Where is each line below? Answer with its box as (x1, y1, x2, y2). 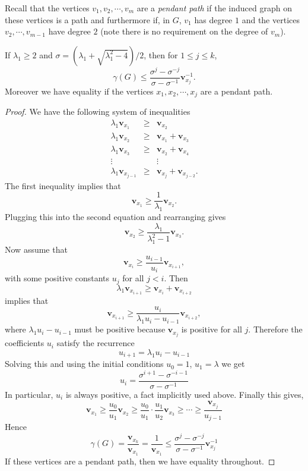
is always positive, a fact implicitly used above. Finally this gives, (65, 388, 304, 401)
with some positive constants (5, 272, 110, 284)
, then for (144, 48, 178, 61)
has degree (194, 13, 233, 26)
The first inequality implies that (5, 179, 121, 191)
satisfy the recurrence (56, 337, 135, 349)
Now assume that (5, 243, 68, 256)
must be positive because (74, 323, 166, 335)
